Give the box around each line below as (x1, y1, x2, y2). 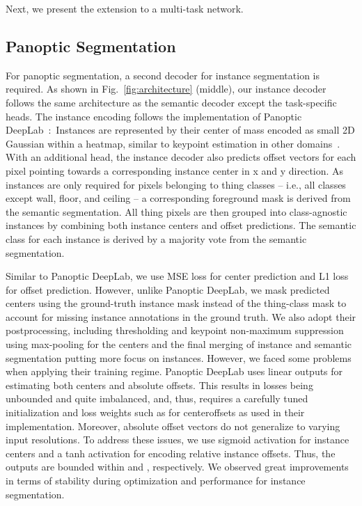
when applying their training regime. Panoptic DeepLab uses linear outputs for (6, 364, 343, 379)
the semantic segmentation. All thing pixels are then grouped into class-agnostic (6, 204, 347, 219)
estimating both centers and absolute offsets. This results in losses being (6, 377, 313, 392)
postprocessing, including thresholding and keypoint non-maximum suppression (6, 323, 344, 338)
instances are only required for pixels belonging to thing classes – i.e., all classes (6, 177, 346, 191)
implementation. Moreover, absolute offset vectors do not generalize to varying (6, 418, 340, 433)
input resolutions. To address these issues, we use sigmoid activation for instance (6, 432, 349, 447)
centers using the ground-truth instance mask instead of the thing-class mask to (6, 296, 347, 310)
